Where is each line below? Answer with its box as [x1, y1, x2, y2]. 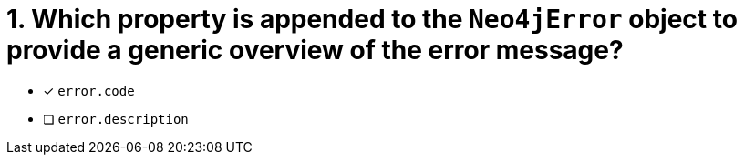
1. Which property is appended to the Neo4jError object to [6, 4, 738, 35]
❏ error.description [43, 110, 189, 127]
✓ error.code [43, 82, 135, 98]
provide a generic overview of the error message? [6, 35, 624, 66]
